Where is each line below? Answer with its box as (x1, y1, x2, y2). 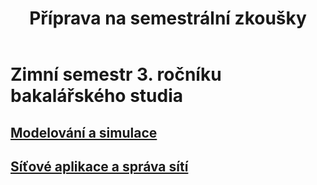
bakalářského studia (10, 85, 183, 107)
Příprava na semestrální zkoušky (29, 7, 307, 30)
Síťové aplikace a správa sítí (10, 158, 189, 175)
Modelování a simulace (10, 124, 158, 141)
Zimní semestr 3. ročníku (10, 63, 222, 86)
